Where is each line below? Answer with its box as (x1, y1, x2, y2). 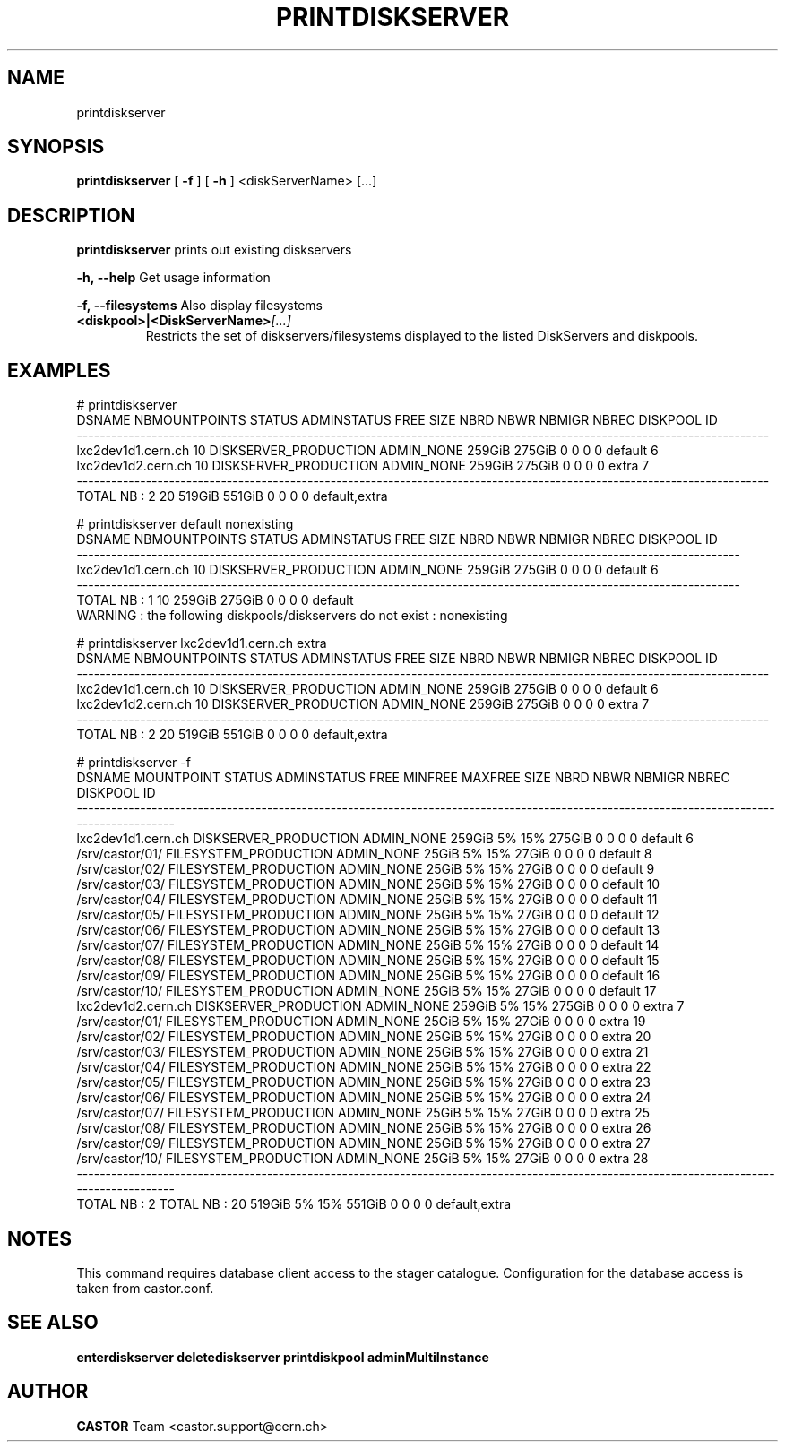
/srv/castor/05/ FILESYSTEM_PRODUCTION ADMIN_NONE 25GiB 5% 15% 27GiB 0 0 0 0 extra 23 (76, 1074, 651, 1091)
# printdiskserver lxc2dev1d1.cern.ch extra (76, 635, 327, 651)
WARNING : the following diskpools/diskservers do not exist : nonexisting (76, 608, 508, 624)
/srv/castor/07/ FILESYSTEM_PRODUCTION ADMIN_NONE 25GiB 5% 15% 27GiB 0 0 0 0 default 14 (76, 937, 660, 953)
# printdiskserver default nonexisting (76, 516, 294, 532)
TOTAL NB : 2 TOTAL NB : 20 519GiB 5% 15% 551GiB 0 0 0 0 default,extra (76, 1196, 512, 1212)
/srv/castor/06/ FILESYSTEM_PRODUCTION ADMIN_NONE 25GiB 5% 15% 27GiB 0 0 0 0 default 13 (76, 922, 660, 938)
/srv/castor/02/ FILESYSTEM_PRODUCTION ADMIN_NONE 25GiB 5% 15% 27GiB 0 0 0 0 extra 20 (76, 1029, 651, 1045)
